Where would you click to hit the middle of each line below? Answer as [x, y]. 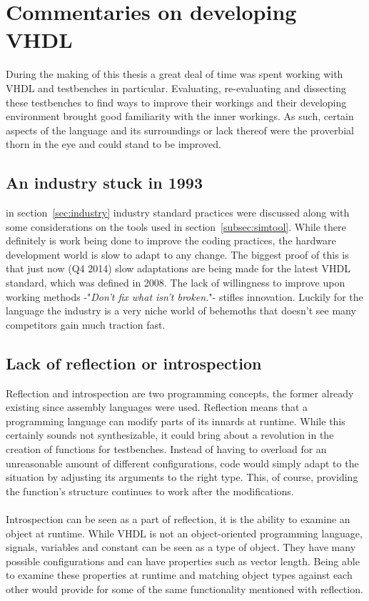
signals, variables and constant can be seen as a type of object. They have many [181, 547]
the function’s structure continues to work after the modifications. [150, 491]
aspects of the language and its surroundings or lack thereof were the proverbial [180, 130]
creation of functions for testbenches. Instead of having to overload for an [166, 449]
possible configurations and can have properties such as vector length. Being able [183, 561]
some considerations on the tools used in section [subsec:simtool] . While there [176, 226]
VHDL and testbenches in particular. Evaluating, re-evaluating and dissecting [176, 88]
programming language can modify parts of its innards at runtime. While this [176, 421]
